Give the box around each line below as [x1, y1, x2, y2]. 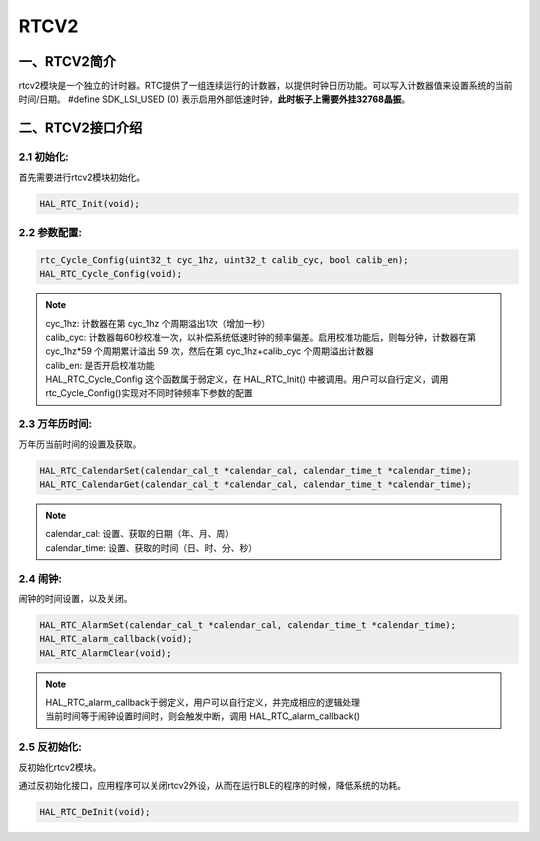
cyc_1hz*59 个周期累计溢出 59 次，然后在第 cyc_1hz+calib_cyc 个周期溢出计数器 [45, 345, 374, 357]
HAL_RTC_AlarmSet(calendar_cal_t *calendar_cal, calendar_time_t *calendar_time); [39, 619, 457, 630]
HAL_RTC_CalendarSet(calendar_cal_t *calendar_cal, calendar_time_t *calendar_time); [39, 465, 472, 476]
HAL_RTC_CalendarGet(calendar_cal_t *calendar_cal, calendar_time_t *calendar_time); [39, 478, 472, 490]
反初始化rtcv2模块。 [18, 761, 102, 773]
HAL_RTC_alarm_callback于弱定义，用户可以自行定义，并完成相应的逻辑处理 [45, 696, 360, 709]
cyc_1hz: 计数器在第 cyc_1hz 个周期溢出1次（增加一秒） [45, 317, 271, 329]
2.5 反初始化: [18, 740, 82, 754]
